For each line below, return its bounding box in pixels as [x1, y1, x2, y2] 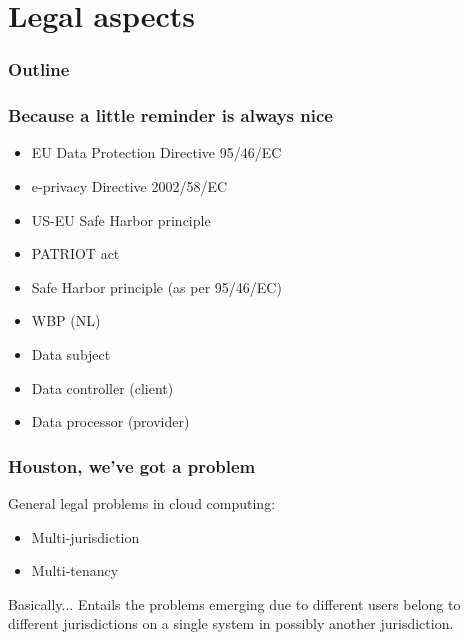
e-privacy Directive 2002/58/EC [31, 176, 228, 197]
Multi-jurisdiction [31, 526, 140, 547]
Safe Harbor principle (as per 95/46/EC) [31, 276, 282, 297]
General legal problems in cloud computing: [8, 493, 276, 513]
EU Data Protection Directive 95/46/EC [31, 142, 282, 163]
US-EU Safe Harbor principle [31, 209, 211, 230]
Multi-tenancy [31, 560, 119, 581]
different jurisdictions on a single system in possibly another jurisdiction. [8, 613, 454, 634]
